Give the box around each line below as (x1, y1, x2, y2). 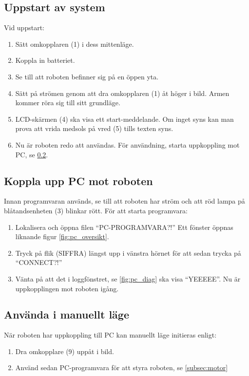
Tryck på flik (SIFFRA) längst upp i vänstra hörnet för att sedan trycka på (15, 247, 241, 258)
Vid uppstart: (4, 22, 44, 33)
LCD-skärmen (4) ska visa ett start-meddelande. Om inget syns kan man (15, 113, 234, 124)
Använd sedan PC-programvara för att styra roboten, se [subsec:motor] (15, 362, 228, 373)
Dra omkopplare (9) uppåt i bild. (15, 346, 114, 356)
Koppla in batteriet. (15, 55, 75, 65)
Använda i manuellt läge (4, 307, 129, 322)
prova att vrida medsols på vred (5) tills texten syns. (15, 123, 173, 133)
